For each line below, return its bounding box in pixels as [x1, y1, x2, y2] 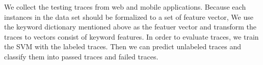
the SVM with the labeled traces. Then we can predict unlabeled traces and [4, 41, 241, 52]
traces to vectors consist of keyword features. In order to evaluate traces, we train [4, 31, 259, 42]
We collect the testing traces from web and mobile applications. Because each [4, 2, 246, 12]
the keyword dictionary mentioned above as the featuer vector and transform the [4, 21, 257, 32]
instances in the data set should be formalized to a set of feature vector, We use [4, 11, 253, 22]
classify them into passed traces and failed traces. [4, 51, 159, 61]
